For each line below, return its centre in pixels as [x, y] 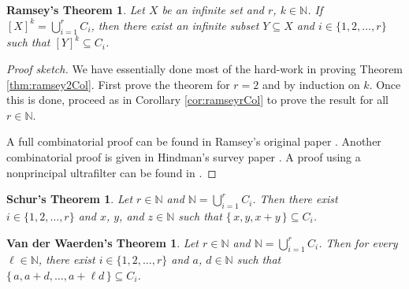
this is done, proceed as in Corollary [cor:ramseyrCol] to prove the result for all [197, 100]
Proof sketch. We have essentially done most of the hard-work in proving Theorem [205, 68]
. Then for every [358, 242]
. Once [385, 84]
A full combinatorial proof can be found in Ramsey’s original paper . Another [194, 141]
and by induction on [311, 84]
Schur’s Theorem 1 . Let [70, 199]
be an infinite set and [213, 9]
